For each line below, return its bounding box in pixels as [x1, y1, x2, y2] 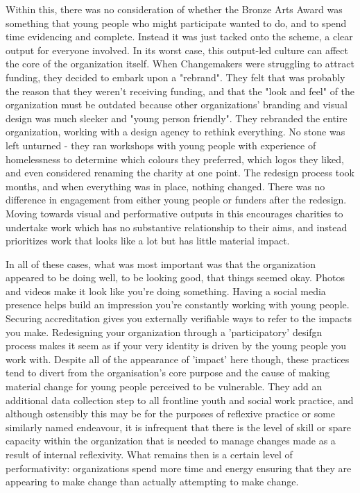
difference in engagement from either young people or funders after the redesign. [6, 192, 347, 207]
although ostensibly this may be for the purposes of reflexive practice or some [6, 406, 336, 421]
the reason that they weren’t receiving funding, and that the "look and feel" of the [6, 83, 355, 98]
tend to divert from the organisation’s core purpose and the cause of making [6, 365, 330, 380]
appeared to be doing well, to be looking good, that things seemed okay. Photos [6, 270, 345, 285]
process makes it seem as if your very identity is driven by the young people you [6, 338, 346, 353]
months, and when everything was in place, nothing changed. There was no [6, 178, 325, 193]
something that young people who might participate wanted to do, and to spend [6, 15, 347, 30]
